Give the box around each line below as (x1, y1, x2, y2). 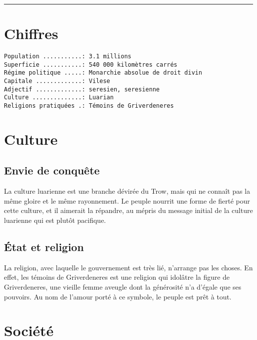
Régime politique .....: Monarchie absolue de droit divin (4, 69, 202, 77)
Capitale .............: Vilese (4, 78, 110, 85)
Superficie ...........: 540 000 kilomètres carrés (4, 61, 177, 68)
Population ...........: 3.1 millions (4, 53, 131, 60)
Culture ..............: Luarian (4, 94, 114, 101)
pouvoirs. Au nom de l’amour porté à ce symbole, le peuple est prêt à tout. (4, 291, 232, 301)
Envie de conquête (4, 163, 100, 178)
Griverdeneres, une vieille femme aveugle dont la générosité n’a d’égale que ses (4, 282, 242, 292)
